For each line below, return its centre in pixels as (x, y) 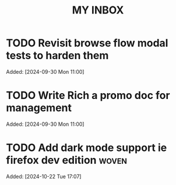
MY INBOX (98, 10)
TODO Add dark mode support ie (87, 148)
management (39, 108)
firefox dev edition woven (66, 160)
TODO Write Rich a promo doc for (88, 96)
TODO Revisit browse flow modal (87, 43)
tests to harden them (57, 56)
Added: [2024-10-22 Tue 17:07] (44, 176)
